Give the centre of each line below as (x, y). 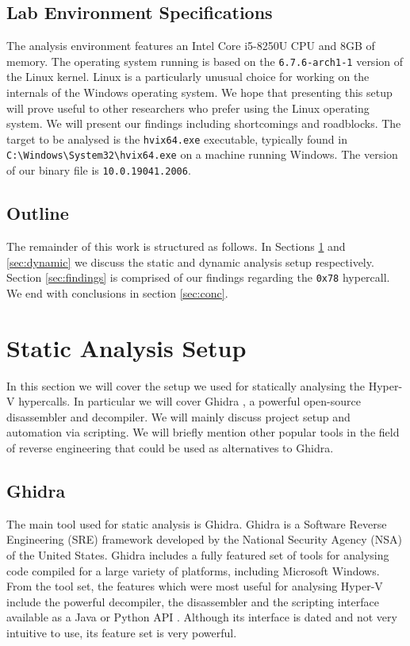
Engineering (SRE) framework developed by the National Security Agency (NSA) (204, 539)
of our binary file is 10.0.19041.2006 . (99, 170)
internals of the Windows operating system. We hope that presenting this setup (199, 92)
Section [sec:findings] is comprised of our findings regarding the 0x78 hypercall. (198, 277)
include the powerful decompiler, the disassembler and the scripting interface (193, 601)
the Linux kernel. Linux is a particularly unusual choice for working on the (188, 77)
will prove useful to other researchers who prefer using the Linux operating (188, 108)
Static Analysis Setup (126, 347)
